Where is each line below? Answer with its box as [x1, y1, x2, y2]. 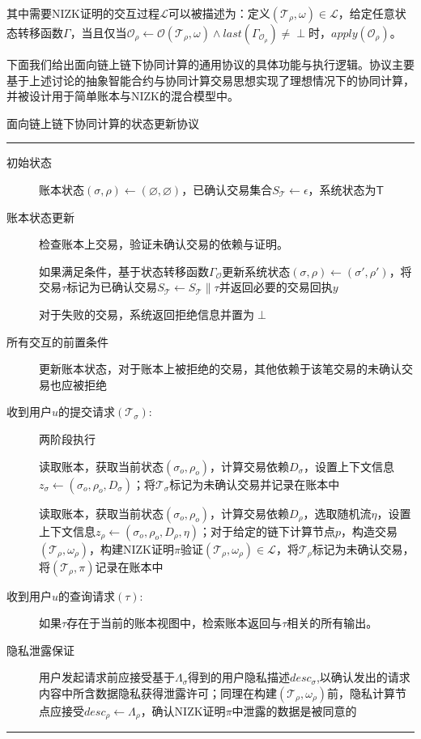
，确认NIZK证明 [140, 702, 226, 719]
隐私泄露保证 [6, 641, 74, 658]
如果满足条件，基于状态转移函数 [39, 262, 209, 279]
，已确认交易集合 [181, 181, 273, 197]
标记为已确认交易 [66, 278, 158, 295]
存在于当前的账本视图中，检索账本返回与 [66, 614, 283, 631]
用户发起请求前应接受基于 [39, 669, 175, 686]
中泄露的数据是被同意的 [232, 702, 357, 719]
